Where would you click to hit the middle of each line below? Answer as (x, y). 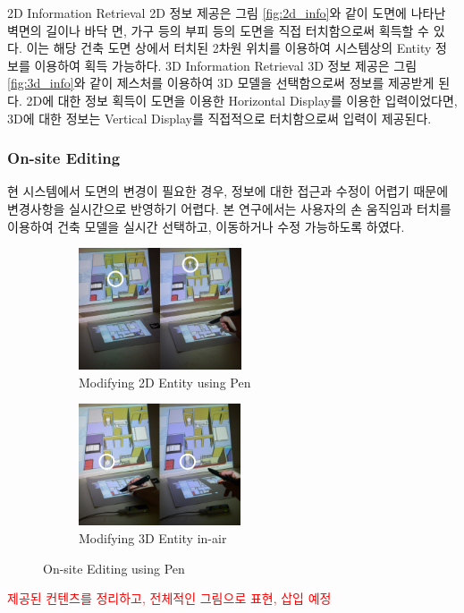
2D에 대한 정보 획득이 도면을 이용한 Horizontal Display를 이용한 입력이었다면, (242, 100)
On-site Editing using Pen (114, 568)
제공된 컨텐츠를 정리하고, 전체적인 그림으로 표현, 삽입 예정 (169, 598)
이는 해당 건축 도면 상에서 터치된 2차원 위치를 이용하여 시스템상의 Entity (229, 48)
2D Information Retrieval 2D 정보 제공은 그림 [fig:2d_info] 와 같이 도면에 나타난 (227, 13)
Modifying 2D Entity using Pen (165, 382)
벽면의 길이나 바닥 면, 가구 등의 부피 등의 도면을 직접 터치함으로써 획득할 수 (218, 30)
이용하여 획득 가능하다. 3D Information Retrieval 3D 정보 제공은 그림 (226, 65)
